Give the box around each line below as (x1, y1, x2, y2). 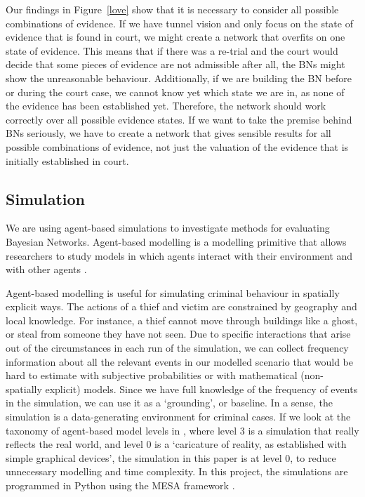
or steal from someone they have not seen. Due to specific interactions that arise (6, 326, 351, 341)
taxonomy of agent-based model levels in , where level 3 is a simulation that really (6, 423, 359, 437)
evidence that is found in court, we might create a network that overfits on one (6, 29, 345, 44)
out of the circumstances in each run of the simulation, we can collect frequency (6, 340, 349, 355)
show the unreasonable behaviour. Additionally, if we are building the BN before (6, 70, 352, 85)
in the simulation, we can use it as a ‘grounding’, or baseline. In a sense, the (6, 395, 333, 410)
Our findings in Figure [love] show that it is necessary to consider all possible (6, 2, 339, 16)
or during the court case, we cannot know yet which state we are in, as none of (6, 84, 345, 99)
